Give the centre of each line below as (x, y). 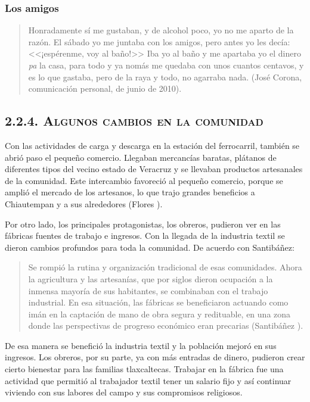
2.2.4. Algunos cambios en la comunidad (134, 121)
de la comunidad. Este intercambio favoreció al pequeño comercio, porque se (144, 180)
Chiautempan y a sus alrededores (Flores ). (84, 203)
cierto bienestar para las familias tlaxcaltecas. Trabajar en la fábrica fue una (144, 369)
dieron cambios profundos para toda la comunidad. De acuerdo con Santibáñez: (150, 247)
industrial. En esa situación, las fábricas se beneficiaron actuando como (158, 302)
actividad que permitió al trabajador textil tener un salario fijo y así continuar (148, 380)
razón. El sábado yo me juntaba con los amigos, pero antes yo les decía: (159, 41)
